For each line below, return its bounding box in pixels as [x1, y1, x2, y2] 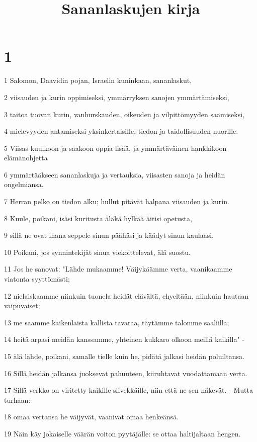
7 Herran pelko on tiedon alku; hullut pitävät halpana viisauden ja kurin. [4, 196, 229, 207]
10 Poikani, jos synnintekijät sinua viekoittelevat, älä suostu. [4, 246, 191, 257]
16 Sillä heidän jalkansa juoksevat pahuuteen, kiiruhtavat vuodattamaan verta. [4, 368, 247, 378]
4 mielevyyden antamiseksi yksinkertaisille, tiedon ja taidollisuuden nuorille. [4, 126, 238, 136]
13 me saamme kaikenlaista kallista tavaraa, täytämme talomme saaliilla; [4, 317, 229, 327]
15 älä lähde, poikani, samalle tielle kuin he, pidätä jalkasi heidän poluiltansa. [4, 351, 244, 361]
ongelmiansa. [4, 179, 44, 190]
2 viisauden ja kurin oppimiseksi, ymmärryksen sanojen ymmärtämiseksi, [4, 92, 229, 102]
